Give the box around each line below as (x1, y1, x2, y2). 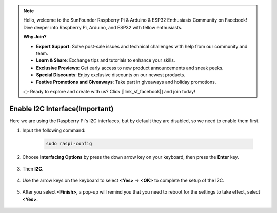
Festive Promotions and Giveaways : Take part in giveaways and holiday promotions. (36, 79, 216, 85)
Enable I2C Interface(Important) (9, 104, 114, 113)
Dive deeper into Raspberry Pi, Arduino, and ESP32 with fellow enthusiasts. (23, 24, 183, 30)
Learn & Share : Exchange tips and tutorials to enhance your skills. (36, 57, 175, 63)
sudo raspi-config (46, 141, 92, 147)
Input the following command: (22, 127, 86, 133)
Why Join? (23, 34, 47, 40)
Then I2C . (22, 165, 44, 172)
